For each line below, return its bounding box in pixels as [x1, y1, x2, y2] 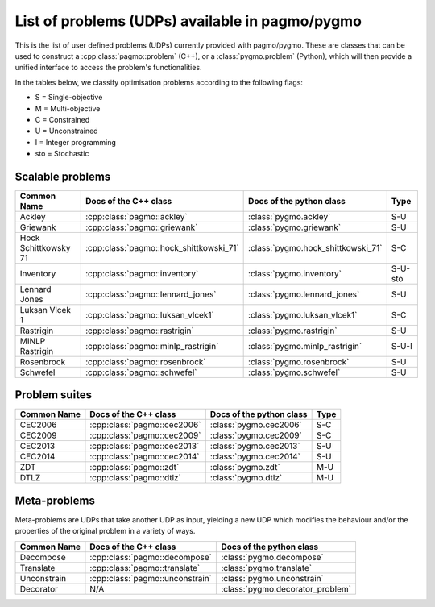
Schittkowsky [19, 242, 71, 253]
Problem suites [14, 388, 93, 402]
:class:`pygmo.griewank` [248, 222, 342, 233]
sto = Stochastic [35, 149, 89, 159]
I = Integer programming [35, 137, 116, 147]
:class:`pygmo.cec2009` [209, 430, 302, 441]
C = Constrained [35, 114, 90, 124]
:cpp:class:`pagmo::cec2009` [89, 430, 201, 441]
